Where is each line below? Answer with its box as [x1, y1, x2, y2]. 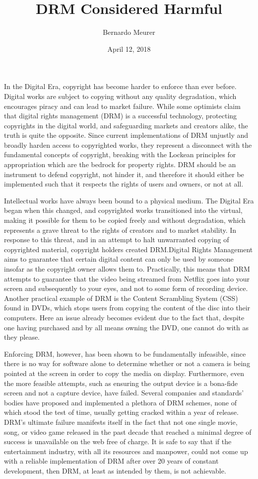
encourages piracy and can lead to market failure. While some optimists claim [4, 100, 241, 111]
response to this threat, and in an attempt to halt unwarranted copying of [4, 234, 229, 245]
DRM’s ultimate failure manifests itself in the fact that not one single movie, [4, 416, 238, 427]
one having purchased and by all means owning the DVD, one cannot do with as [4, 322, 249, 332]
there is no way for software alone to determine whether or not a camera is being [4, 358, 250, 369]
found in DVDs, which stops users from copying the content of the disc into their [4, 302, 251, 313]
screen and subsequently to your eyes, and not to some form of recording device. [4, 283, 248, 293]
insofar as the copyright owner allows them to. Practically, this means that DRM [4, 264, 250, 274]
